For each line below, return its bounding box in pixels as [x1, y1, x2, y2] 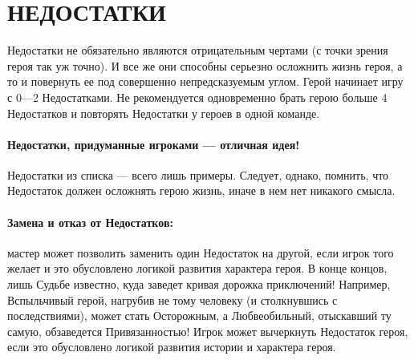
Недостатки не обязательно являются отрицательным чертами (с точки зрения [7, 42, 388, 59]
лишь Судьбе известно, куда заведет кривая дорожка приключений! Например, [7, 276, 391, 293]
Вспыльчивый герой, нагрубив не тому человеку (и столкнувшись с [7, 291, 338, 308]
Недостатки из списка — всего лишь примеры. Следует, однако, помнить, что [7, 166, 389, 183]
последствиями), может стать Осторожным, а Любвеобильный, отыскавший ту [7, 307, 392, 324]
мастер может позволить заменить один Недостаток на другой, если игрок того [7, 244, 394, 261]
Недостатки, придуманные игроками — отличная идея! [7, 136, 300, 152]
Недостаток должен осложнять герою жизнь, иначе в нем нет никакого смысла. [7, 182, 396, 199]
